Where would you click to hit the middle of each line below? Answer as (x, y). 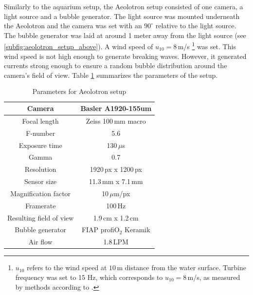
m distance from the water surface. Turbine (181, 267)
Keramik (137, 230)
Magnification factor (41, 193)
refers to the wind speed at (67, 267)
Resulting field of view (41, 217)
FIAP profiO (100, 230)
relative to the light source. (196, 26)
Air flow (40, 242)
